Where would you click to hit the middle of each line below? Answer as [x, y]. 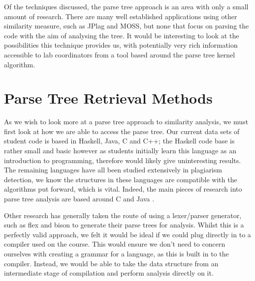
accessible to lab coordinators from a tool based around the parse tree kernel [120, 54]
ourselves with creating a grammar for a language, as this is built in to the [116, 253]
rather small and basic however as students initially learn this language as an [120, 151]
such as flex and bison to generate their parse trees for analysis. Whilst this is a [124, 225]
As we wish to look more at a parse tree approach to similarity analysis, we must [126, 122]
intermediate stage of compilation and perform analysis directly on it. [109, 273]
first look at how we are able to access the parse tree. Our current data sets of [122, 131]
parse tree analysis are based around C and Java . [79, 199]
